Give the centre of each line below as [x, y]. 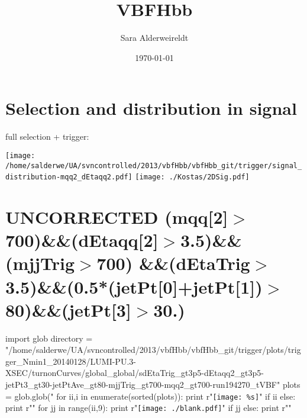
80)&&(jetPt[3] [68, 309]
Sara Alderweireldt [154, 38]
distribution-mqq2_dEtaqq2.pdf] [69, 177]
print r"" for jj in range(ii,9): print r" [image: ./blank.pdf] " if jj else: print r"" [148, 408]
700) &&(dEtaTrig [173, 263]
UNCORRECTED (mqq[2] [117, 217]
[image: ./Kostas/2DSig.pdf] [192, 177]
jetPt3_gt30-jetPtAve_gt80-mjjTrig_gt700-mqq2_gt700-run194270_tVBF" [143, 385]
